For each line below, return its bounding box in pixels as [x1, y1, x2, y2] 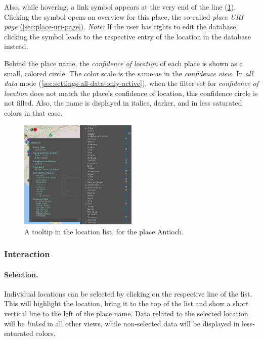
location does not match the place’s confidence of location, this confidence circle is [4, 87, 258, 98]
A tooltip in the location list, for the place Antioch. [24, 226, 184, 236]
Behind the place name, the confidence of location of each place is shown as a [4, 58, 243, 68]
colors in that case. [4, 107, 63, 118]
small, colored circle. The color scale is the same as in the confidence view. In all [4, 68, 253, 78]
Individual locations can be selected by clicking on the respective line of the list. [4, 288, 252, 299]
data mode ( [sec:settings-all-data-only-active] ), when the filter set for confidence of [4, 78, 259, 88]
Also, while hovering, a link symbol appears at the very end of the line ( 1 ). [4, 2, 236, 12]
